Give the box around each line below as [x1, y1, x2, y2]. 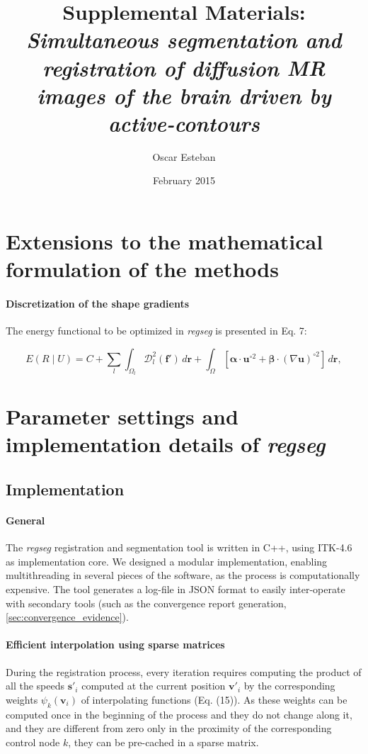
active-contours [108, 108, 260, 137]
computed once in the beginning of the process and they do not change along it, [6, 707, 352, 721]
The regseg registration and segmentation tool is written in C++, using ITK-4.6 [6, 540, 352, 555]
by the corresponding [243, 678, 335, 693]
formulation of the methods [6, 254, 279, 283]
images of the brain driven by [37, 80, 331, 110]
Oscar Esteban [152, 149, 216, 164]
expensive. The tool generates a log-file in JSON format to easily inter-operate [6, 581, 345, 596]
